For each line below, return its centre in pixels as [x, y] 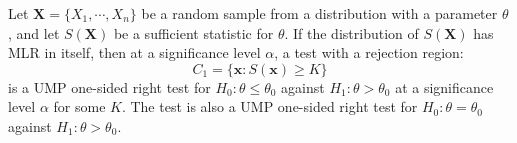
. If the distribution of [351, 32]
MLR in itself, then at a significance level [134, 52]
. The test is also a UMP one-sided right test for [269, 106]
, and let [34, 32]
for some [79, 106]
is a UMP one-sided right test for [109, 86]
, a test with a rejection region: [369, 52]
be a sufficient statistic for [193, 32]
